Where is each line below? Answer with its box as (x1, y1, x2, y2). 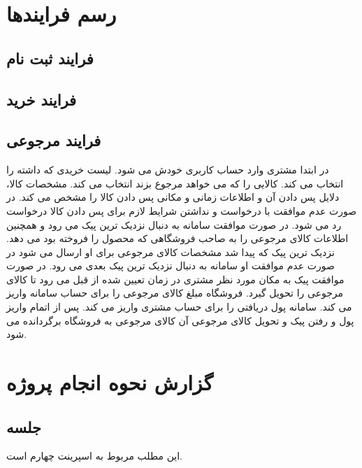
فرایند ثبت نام (6, 47, 94, 69)
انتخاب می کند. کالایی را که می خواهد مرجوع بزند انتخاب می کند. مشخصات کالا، (6, 176, 344, 190)
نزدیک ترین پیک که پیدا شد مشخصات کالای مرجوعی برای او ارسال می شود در (6, 244, 335, 259)
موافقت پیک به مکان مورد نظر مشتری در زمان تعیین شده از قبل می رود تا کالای (6, 271, 345, 286)
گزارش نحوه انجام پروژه (6, 368, 213, 397)
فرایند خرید (6, 88, 77, 110)
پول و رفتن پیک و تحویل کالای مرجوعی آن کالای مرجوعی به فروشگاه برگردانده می (6, 313, 354, 327)
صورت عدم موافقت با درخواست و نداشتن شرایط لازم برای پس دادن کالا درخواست (6, 203, 357, 218)
